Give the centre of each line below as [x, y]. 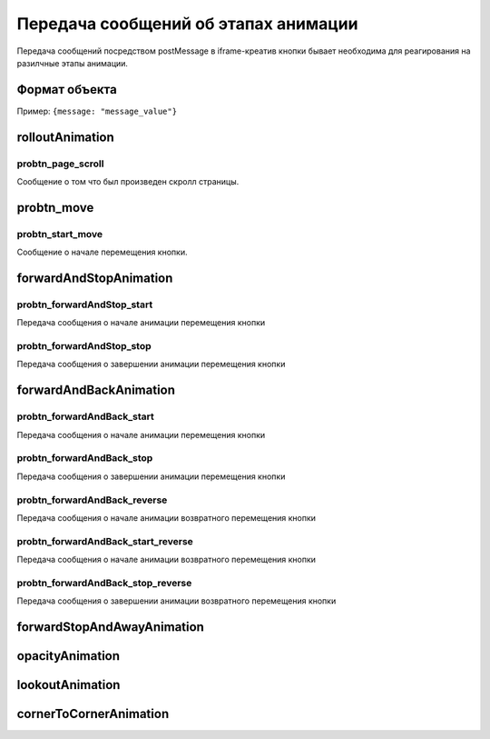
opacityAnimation [69, 656]
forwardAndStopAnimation [95, 278]
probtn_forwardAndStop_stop [84, 346]
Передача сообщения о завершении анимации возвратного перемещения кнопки [176, 601]
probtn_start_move [60, 234]
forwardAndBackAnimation [96, 390]
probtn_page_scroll [60, 164]
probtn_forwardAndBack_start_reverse [105, 541]
